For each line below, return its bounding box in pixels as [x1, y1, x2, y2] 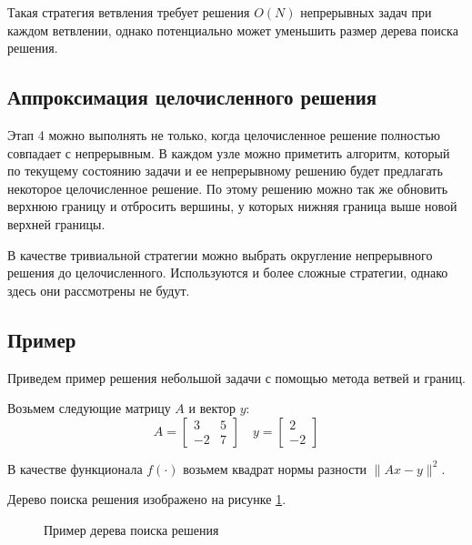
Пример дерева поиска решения [44, 520, 219, 539]
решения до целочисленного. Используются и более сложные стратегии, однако [7, 263, 448, 282]
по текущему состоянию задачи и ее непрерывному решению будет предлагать [7, 161, 443, 180]
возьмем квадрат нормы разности [183, 459, 367, 478]
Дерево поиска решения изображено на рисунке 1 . [7, 489, 286, 509]
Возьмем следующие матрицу [7, 399, 171, 418]
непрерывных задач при [300, 3, 432, 21]
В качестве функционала [7, 459, 143, 478]
